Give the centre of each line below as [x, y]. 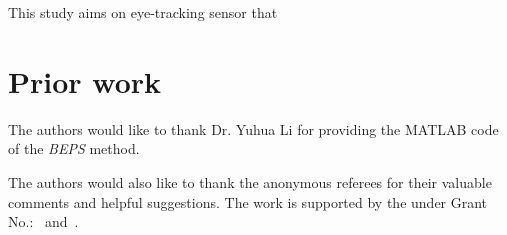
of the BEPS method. [74, 148]
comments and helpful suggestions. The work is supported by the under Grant [248, 201]
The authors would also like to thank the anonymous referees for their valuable [250, 181]
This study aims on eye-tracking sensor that [143, 12]
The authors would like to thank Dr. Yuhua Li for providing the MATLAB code [253, 128]
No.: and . [43, 221]
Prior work [85, 80]
